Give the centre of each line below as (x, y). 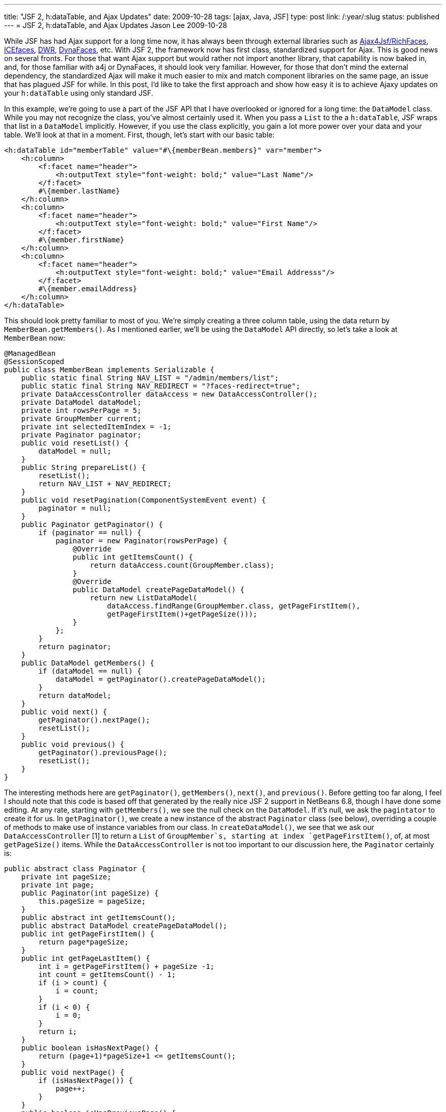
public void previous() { (73, 744)
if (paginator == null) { (90, 533)
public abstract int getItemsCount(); (99, 918)
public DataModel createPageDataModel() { (159, 590)
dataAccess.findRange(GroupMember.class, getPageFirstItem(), (234, 606)
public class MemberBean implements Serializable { (109, 370)
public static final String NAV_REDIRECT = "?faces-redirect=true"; (161, 386)
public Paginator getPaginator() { (92, 524)
